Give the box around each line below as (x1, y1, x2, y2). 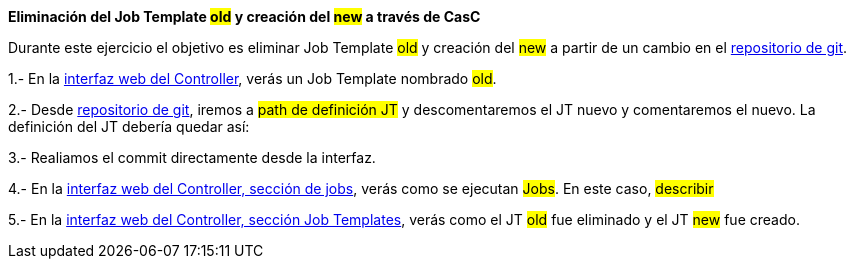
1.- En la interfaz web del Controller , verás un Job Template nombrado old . (8, 70, 497, 87)
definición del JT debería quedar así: (8, 118, 250, 135)
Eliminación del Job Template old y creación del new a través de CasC (8, 8, 481, 25)
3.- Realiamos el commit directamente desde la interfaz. (8, 149, 376, 166)
